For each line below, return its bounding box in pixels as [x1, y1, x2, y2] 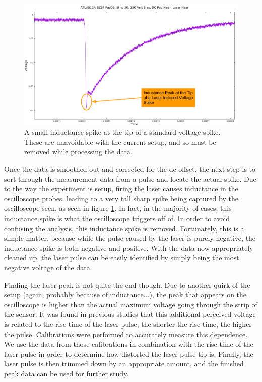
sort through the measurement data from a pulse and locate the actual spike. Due [4, 173, 256, 184]
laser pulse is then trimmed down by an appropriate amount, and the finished [4, 358, 244, 369]
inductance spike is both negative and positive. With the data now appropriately [4, 242, 253, 253]
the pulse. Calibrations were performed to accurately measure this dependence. [4, 329, 248, 339]
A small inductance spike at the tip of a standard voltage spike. [24, 127, 221, 137]
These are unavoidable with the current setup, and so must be [24, 136, 216, 147]
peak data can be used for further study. [4, 368, 129, 378]
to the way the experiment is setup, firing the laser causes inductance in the [4, 183, 238, 194]
